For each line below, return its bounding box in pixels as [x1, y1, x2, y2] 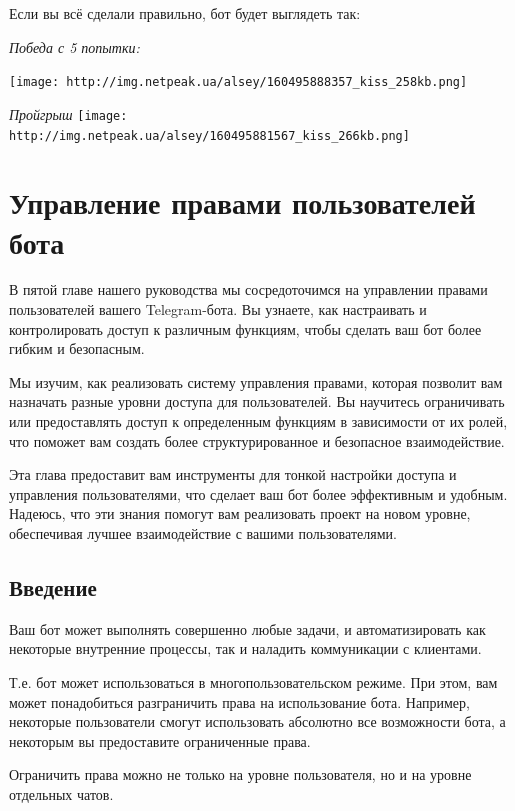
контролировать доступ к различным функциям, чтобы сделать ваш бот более [9, 318, 482, 339]
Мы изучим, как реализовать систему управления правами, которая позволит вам [9, 371, 503, 392]
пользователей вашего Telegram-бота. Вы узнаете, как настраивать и [9, 299, 427, 320]
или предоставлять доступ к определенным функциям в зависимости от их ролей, [9, 411, 508, 432]
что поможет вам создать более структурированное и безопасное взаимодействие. [9, 430, 505, 451]
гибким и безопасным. [9, 338, 145, 359]
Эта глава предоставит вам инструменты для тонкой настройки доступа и [9, 464, 457, 485]
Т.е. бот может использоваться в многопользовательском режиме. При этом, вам [9, 671, 498, 692]
